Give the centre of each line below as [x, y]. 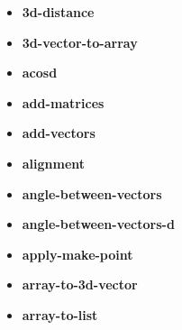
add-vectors [59, 133]
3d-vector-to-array [80, 42]
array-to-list [60, 314]
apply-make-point [77, 254]
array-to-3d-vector [80, 284]
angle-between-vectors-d [98, 224]
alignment [54, 163]
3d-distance [58, 12]
